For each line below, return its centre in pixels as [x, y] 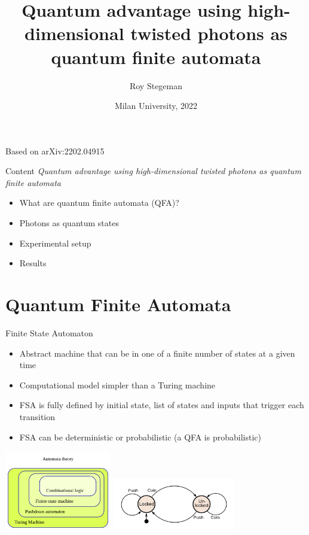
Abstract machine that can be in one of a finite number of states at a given [157, 353]
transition [37, 416]
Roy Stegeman [156, 85]
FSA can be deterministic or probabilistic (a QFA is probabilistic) [140, 437]
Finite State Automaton [49, 332]
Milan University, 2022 [156, 106]
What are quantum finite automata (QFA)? [99, 203]
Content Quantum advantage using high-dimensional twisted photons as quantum [153, 171]
